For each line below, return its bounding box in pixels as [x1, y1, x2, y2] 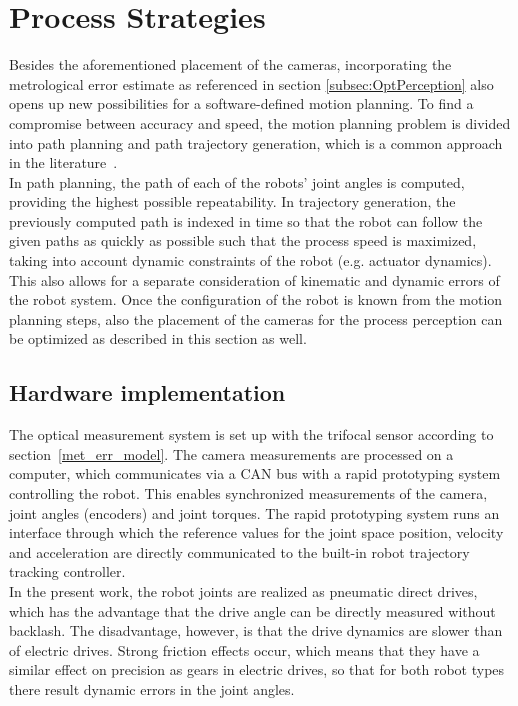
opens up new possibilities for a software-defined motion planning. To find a [9, 93, 474, 114]
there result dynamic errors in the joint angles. [9, 678, 295, 699]
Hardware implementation [9, 377, 286, 408]
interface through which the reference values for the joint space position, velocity [9, 522, 504, 543]
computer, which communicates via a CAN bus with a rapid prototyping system [9, 463, 501, 484]
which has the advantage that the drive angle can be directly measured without [9, 600, 496, 621]
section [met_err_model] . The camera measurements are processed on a [9, 443, 454, 464]
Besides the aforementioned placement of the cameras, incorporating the [9, 54, 452, 75]
